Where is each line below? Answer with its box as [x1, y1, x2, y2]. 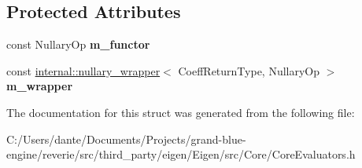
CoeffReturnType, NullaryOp [178, 62, 320, 79]
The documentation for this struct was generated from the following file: [6, 104, 355, 120]
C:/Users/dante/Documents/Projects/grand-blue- [6, 130, 246, 147]
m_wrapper [6, 78, 73, 94]
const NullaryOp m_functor [6, 36, 150, 53]
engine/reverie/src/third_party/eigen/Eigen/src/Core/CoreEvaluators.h [6, 146, 356, 163]
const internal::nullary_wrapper [6, 62, 161, 79]
